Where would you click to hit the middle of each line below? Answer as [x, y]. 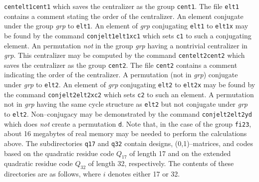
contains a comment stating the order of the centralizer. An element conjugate [124, 16]
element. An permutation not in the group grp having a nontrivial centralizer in [126, 45]
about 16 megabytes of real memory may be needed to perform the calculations [126, 133]
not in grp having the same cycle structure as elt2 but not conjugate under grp [126, 104]
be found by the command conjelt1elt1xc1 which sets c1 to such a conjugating [128, 35]
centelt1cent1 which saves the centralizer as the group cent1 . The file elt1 [122, 6]
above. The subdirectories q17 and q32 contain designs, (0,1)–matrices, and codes [129, 143]
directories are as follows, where [53, 174]
